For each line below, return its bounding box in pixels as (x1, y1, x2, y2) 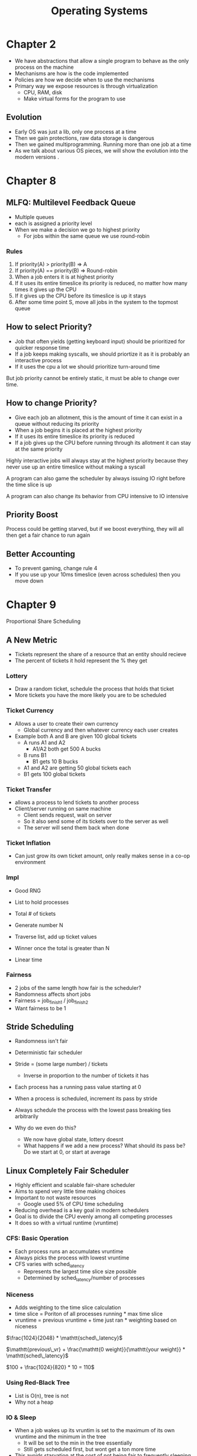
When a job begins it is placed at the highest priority (14, 426, 142, 433)
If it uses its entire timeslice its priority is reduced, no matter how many (14, 280, 188, 287)
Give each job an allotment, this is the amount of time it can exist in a (14, 414, 182, 421)
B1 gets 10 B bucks (32, 758, 79, 765)
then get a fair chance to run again (6, 531, 91, 539)
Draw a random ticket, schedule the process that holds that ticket (14, 685, 175, 692)
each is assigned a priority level (14, 220, 92, 227)
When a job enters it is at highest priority (14, 273, 114, 280)
